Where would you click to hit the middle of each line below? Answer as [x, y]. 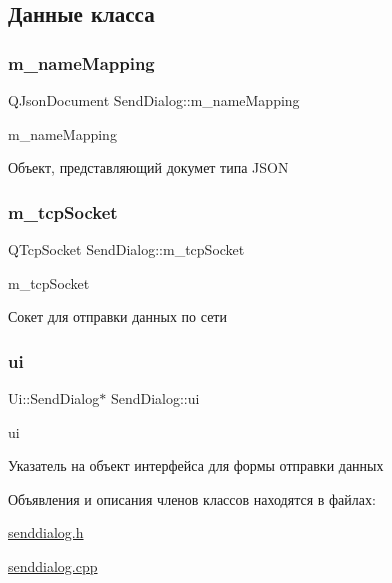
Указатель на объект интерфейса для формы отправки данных [196, 465]
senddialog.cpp [53, 565]
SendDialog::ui [155, 398]
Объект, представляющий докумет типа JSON [148, 167]
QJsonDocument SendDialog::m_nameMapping [154, 100]
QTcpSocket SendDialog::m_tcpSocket [126, 249]
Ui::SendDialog [54, 398]
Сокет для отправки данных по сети [117, 316]
